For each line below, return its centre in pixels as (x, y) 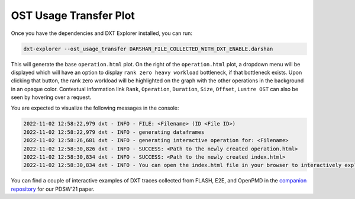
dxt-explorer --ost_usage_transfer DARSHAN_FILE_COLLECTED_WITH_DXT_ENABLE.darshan (148, 49)
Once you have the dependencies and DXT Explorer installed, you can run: (101, 33)
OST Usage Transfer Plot (73, 15)
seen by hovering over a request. (51, 97)
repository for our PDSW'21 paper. (53, 189)
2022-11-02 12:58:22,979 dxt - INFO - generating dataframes (114, 132)
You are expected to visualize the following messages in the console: (95, 108)
